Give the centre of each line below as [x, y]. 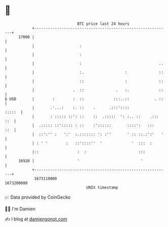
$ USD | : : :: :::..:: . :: [84, 99]
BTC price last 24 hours [103, 24]
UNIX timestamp [102, 187]
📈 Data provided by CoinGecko [38, 197]
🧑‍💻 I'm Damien [20, 209]
